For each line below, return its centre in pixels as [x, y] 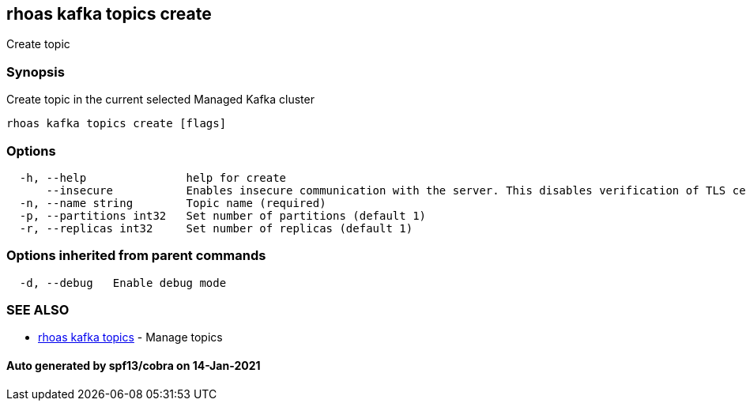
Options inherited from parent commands [136, 256]
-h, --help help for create [153, 177]
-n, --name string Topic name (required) [173, 203]
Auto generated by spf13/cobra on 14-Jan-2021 [134, 366]
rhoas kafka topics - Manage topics [130, 337]
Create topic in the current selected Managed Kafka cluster [160, 100]
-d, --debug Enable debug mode [123, 283]
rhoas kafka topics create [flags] [117, 124]
